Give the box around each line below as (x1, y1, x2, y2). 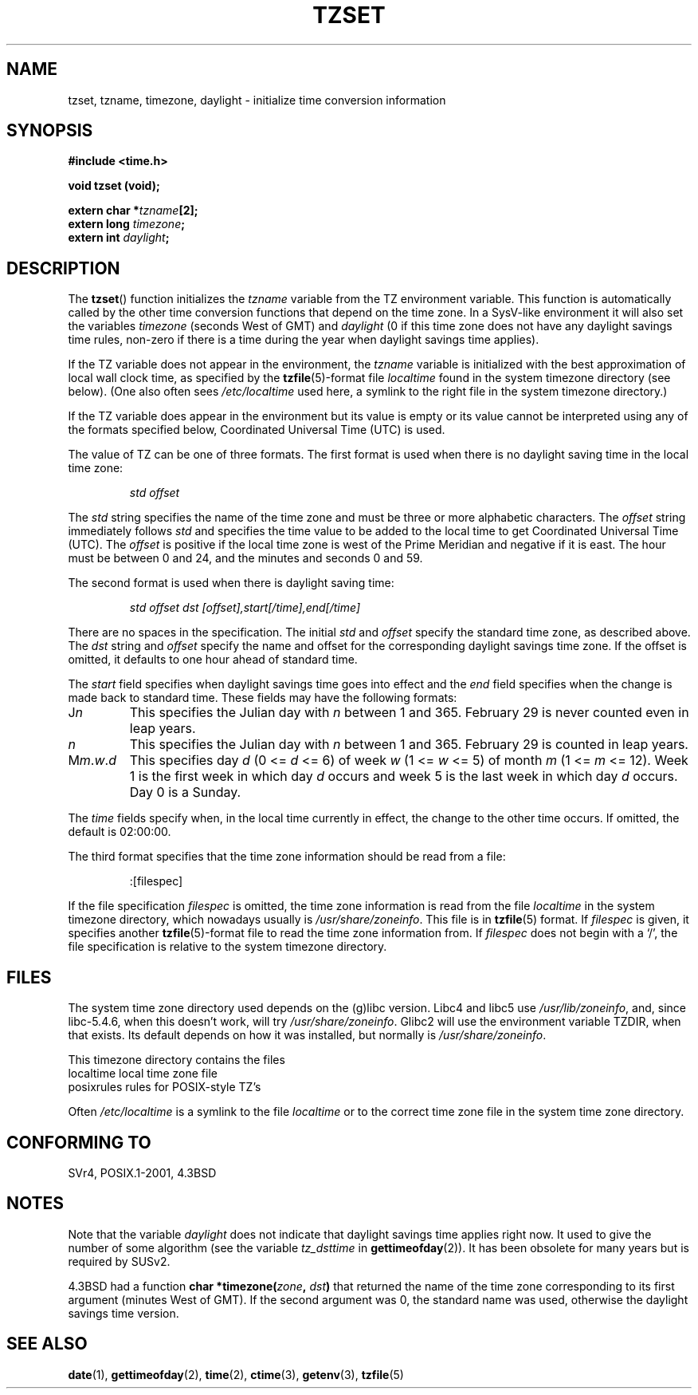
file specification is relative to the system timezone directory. (68, 940, 387, 954)
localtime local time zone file (68, 1066, 218, 1081)
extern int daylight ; (68, 231, 170, 245)
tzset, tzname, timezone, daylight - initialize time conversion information (68, 93, 446, 107)
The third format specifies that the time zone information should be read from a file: (68, 849, 506, 864)
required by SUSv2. (68, 1254, 171, 1268)
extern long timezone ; (68, 217, 186, 231)
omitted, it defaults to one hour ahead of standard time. (68, 652, 358, 667)
